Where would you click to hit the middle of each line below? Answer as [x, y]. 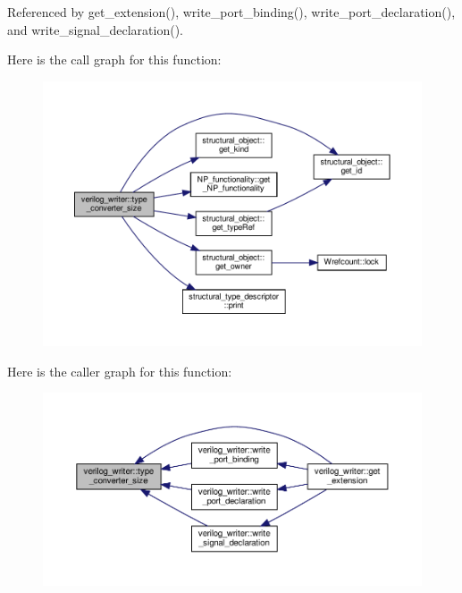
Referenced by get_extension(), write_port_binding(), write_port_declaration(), [231, 12]
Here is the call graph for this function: [114, 59]
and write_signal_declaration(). [95, 29]
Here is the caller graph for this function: [120, 371]
